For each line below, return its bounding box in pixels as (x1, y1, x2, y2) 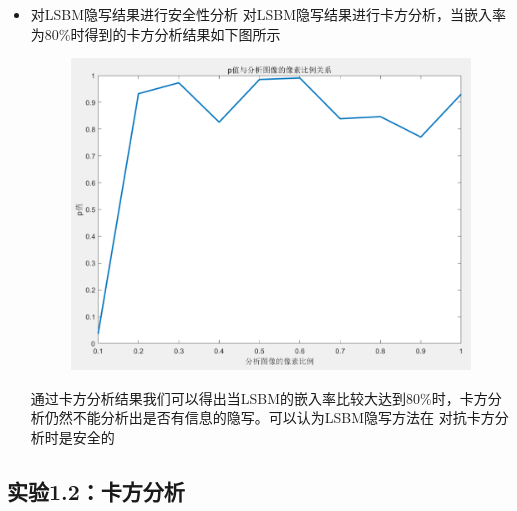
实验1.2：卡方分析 (7, 475, 185, 506)
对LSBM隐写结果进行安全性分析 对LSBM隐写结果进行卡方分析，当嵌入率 (30, 4, 507, 24)
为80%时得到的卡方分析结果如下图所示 (30, 23, 281, 44)
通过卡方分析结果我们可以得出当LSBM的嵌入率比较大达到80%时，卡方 (30, 387, 488, 408)
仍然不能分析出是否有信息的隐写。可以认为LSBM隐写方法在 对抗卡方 (44, 407, 495, 428)
